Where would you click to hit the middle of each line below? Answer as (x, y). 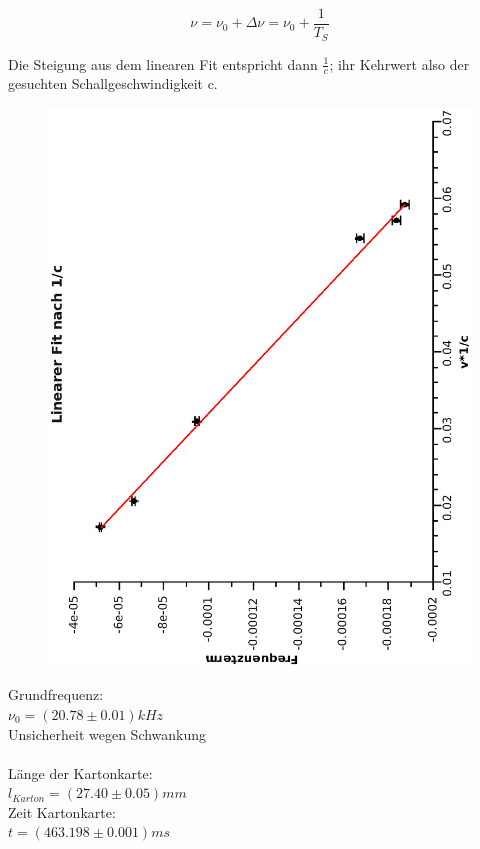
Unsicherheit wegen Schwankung (107, 733)
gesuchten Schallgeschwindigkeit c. (113, 83)
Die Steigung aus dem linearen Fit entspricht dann (163, 63)
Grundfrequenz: (56, 694)
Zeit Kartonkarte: (62, 811)
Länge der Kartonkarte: (80, 772)
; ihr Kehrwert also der (399, 63)
